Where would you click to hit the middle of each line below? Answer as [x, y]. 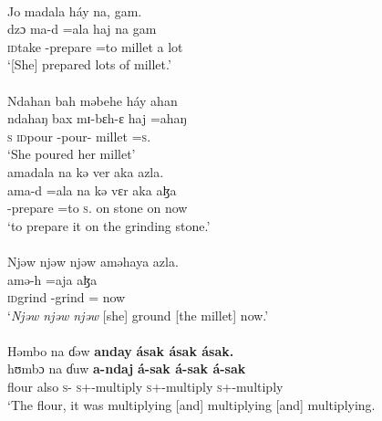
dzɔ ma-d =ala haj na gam [82, 29]
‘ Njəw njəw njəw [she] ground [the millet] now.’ [138, 315]
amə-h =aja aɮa [52, 279]
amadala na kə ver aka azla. [86, 171]
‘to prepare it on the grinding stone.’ [109, 225]
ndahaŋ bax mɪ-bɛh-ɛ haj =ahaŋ [97, 118]
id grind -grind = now [67, 297]
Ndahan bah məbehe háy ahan [93, 100]
